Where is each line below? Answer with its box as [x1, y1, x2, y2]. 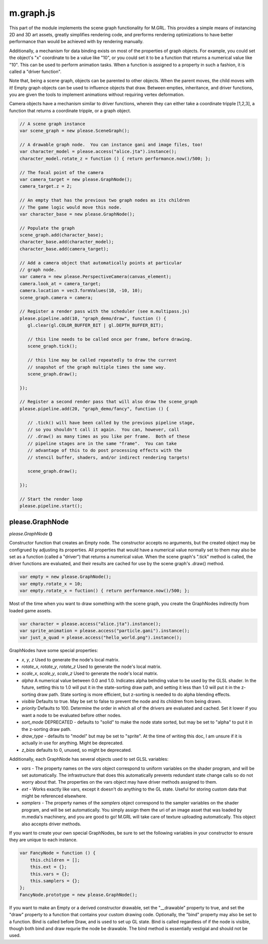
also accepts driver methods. [21, 821, 81, 827]
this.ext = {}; [30, 864, 67, 870]
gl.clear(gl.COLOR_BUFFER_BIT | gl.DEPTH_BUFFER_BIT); [27, 323, 164, 328]
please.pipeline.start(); [19, 503, 83, 509]
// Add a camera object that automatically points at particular [19, 260, 182, 266]
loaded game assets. [9, 607, 52, 613]
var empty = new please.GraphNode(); [19, 574, 112, 580]
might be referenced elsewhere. [21, 793, 87, 799]
